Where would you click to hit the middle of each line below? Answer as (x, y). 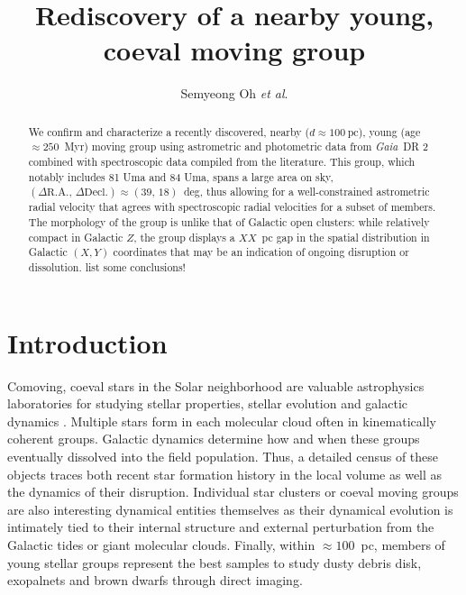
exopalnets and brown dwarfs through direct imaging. (155, 580)
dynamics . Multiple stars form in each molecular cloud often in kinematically (222, 421)
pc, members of (403, 544)
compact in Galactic (76, 237)
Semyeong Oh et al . (234, 93)
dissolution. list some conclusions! (107, 266)
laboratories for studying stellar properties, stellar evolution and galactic (208, 403)
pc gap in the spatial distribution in (346, 237)
